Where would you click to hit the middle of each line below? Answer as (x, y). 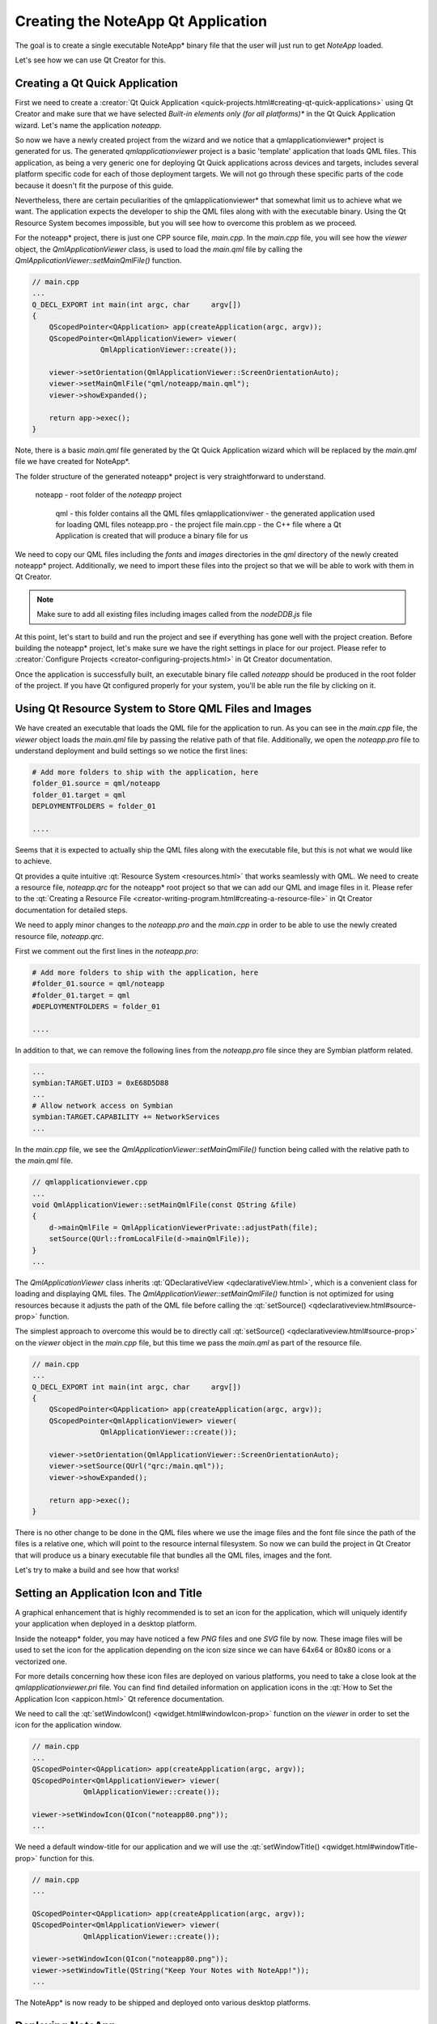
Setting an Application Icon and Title (108, 1593)
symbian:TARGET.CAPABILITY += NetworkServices (126, 1117)
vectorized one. (41, 1661)
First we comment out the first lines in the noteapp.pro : (107, 950)
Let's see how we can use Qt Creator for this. (90, 60)
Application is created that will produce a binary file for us (152, 536)
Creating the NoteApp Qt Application (141, 21)
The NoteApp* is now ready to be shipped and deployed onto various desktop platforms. (163, 2003)
